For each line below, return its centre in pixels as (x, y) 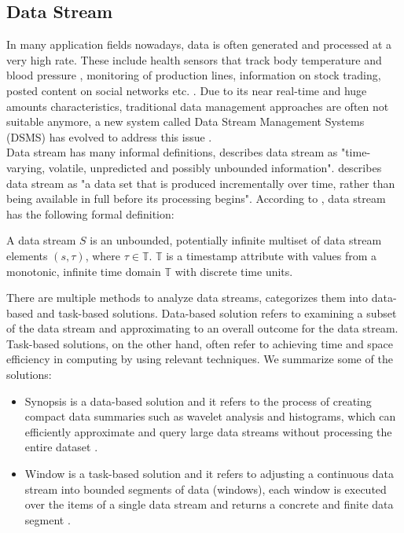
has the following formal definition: (90, 213)
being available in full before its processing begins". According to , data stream (196, 198)
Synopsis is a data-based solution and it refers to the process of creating (198, 401)
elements (27, 255)
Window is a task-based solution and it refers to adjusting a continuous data (209, 474)
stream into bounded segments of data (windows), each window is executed (206, 489)
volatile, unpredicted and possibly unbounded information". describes (215, 167)
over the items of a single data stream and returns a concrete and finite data (209, 504)
